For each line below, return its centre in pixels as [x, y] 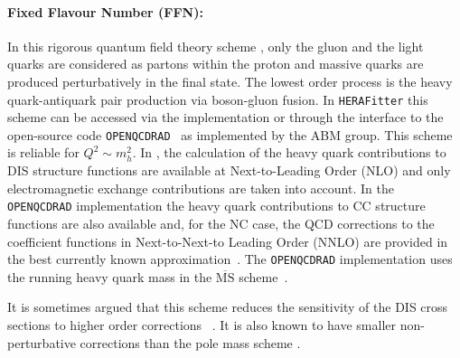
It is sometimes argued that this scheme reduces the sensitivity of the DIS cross [228, 307]
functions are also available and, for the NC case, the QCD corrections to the [221, 223]
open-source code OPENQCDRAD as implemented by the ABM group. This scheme [230, 134]
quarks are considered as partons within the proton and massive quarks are [216, 64]
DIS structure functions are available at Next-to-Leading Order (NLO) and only [229, 170]
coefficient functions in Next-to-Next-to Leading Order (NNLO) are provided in [228, 241]
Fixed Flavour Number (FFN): [105, 11]
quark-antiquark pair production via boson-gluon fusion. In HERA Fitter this [218, 99]
